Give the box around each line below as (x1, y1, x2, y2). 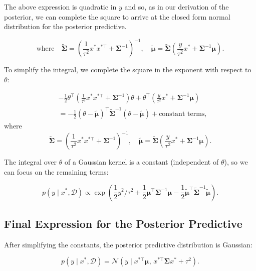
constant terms (159, 110, 205, 118)
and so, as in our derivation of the (124, 2, 229, 12)
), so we (224, 157, 248, 167)
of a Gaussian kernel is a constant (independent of (64, 157, 219, 167)
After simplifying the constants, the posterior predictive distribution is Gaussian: (4, 239, 252, 249)
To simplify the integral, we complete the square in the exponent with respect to (4, 64, 251, 75)
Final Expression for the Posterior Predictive (4, 215, 242, 231)
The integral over (4, 157, 57, 167)
